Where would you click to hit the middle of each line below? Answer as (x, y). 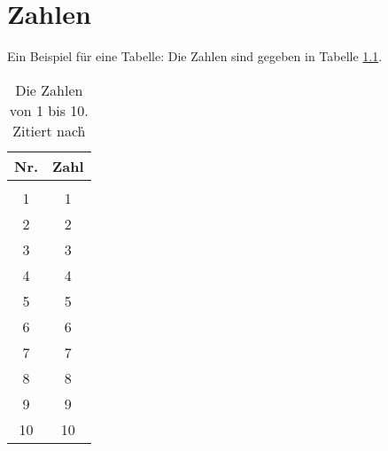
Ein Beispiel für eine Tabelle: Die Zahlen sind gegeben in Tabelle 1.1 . (195, 56)
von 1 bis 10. (49, 110)
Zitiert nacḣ (49, 130)
